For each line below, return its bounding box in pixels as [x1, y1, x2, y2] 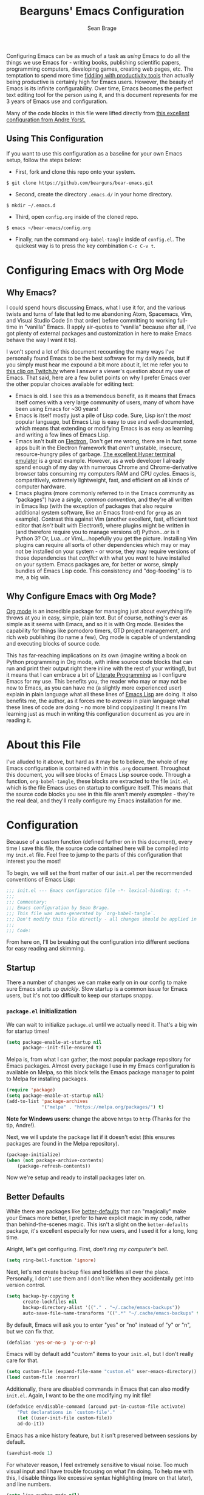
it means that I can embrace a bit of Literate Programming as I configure [6, 671, 186, 678]
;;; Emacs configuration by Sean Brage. [6, 905, 110, 911]
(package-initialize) [6, 1151, 61, 1158]
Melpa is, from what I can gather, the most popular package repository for [6, 1056, 191, 1063]
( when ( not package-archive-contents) [6, 1157, 104, 1163]
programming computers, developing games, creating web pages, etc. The [6, 65, 194, 73]
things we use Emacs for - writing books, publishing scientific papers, [6, 59, 181, 66]
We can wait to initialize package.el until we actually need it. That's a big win [6, 1021, 197, 1028]
